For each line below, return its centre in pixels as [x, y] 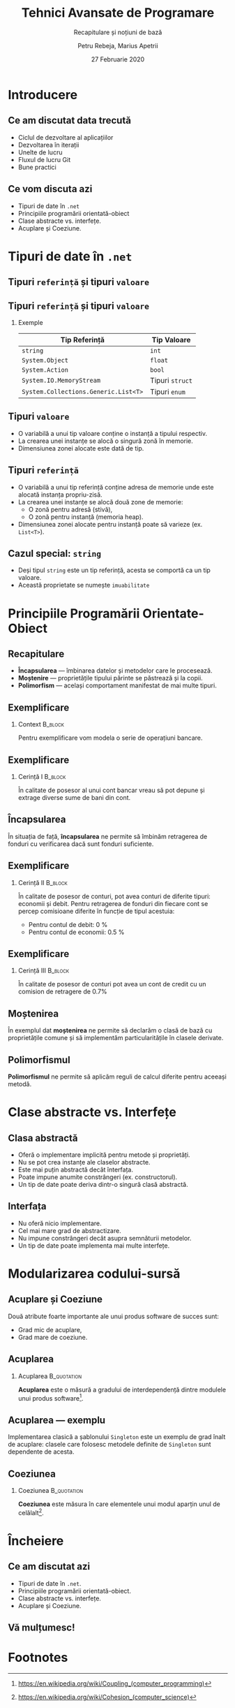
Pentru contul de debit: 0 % [68, 924]
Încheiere [36, 1541]
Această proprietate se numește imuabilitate [84, 585]
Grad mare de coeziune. [53, 1337]
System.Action [45, 370]
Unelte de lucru [40, 152]
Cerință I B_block [42, 777]
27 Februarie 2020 [118, 59]
